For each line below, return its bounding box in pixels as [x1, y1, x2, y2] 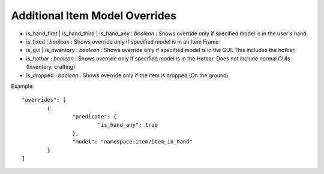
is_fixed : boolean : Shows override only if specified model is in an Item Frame [26, 38, 219, 45]
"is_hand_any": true [97, 121, 158, 129]
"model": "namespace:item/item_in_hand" [72, 138, 193, 145]
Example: [11, 83, 34, 90]
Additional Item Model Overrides [11, 9, 177, 22]
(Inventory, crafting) [26, 63, 76, 71]
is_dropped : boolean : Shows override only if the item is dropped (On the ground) [26, 72, 229, 79]
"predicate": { [72, 114, 117, 120]
